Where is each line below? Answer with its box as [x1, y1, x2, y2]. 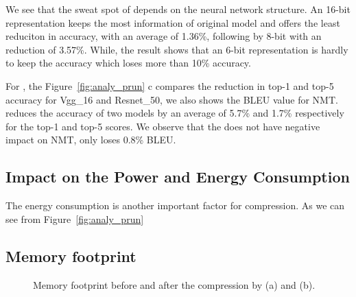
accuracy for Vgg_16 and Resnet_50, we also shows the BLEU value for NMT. [5, 92, 338, 106]
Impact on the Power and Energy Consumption [5, 166, 350, 187]
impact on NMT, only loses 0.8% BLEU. [5, 132, 176, 147]
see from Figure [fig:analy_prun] [5, 211, 144, 226]
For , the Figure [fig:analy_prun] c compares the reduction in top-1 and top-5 [5, 78, 334, 93]
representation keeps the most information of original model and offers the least [5, 15, 340, 29]
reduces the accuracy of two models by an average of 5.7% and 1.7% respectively [5, 106, 344, 120]
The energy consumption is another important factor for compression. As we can [5, 198, 345, 213]
